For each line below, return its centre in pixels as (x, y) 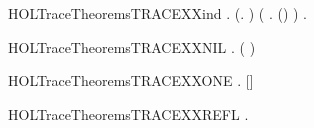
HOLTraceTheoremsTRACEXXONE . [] (131, 80)
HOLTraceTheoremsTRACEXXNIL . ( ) (132, 46)
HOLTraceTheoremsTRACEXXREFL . (128, 113)
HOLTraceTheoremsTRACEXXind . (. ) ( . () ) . (158, 13)
